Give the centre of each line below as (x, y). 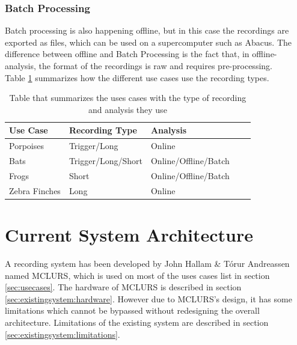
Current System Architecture (129, 235)
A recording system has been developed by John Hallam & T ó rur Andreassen (147, 263)
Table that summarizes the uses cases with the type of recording (128, 98)
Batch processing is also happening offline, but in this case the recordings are (147, 30)
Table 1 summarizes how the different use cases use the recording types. (137, 77)
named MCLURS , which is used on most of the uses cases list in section (137, 275)
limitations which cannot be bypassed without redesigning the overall (132, 310)
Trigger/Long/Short (106, 161)
